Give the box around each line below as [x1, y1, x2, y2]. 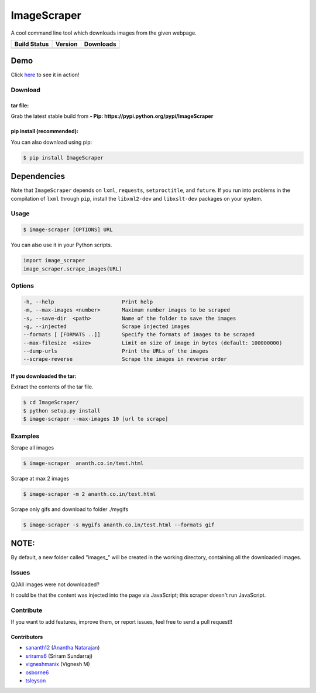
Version [55, 40, 78, 48]
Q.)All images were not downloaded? [11, 581, 99, 588]
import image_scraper [23, 257, 85, 264]
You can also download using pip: [11, 138, 92, 146]
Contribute [11, 606, 43, 614]
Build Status [14, 40, 49, 48]
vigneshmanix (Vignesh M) [25, 661, 90, 668]
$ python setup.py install [23, 407, 101, 414]
